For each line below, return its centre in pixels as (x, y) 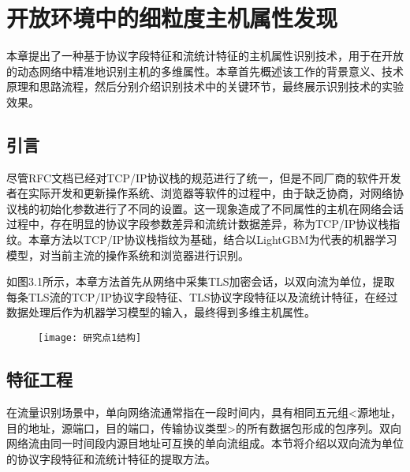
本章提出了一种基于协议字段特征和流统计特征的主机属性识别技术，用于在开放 (205, 56)
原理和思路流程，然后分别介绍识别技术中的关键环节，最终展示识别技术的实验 (205, 86)
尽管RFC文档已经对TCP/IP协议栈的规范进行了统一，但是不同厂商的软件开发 (204, 177)
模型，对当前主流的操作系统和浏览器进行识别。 (128, 255)
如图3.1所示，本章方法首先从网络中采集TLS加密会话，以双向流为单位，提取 (201, 281)
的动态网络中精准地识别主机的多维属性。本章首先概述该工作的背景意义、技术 (205, 71)
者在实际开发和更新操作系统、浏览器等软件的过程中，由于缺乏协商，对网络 (199, 193)
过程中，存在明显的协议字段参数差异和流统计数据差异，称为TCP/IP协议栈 (198, 224)
